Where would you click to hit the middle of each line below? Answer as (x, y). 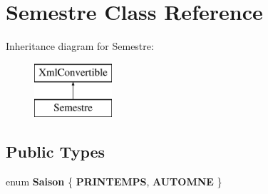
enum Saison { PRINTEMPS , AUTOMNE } (114, 182)
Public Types (56, 152)
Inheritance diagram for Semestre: (80, 46)
